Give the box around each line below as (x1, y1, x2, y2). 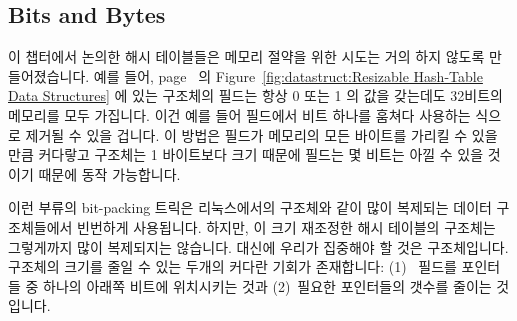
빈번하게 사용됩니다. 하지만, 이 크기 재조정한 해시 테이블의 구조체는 (77, 216, 496, 237)
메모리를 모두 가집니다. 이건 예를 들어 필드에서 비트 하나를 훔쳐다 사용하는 (8, 104, 471, 125)
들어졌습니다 (8, 65, 86, 86)
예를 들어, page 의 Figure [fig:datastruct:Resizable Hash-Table (93, 65, 483, 86)
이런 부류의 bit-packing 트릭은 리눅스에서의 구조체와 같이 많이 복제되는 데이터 (8, 197, 492, 218)
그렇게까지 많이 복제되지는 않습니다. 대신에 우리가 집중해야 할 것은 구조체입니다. (8, 236, 509, 257)
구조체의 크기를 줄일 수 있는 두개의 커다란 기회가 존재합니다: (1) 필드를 (8, 256, 457, 277)
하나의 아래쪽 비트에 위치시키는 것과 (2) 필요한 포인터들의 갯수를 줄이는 (43, 275, 492, 296)
